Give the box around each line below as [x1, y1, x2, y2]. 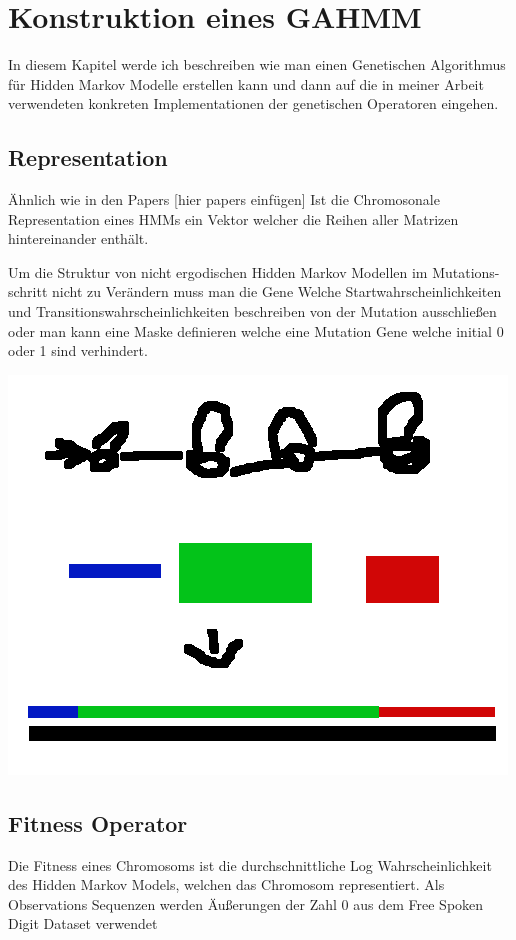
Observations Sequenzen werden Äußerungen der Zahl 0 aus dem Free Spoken [8, 893, 484, 914]
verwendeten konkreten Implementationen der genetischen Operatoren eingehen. [8, 93, 499, 114]
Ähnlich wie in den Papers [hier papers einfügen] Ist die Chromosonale [8, 189, 440, 210]
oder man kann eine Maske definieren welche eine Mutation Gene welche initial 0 [8, 320, 504, 341]
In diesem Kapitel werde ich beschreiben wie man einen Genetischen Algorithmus [8, 54, 506, 75]
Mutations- [432, 261, 500, 282]
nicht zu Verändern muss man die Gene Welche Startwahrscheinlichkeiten [52, 281, 502, 302]
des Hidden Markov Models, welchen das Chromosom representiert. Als [8, 874, 445, 895]
